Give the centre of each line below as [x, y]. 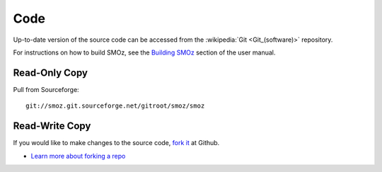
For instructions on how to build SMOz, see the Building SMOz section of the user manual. [144, 52]
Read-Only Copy [51, 73]
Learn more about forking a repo [78, 156]
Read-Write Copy [52, 126]
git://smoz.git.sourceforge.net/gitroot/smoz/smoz [115, 106]
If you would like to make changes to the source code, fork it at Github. [116, 143]
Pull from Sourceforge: [46, 89]
